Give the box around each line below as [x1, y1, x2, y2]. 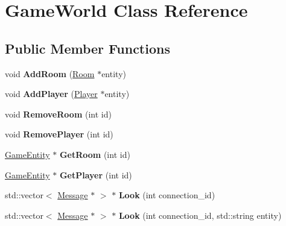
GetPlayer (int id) [59, 168, 132, 181]
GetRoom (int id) [59, 148, 130, 160]
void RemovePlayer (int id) [5, 128, 113, 140]
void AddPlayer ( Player [5, 87, 98, 100]
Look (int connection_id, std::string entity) [118, 209, 282, 221]
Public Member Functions [5, 39, 170, 57]
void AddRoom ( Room [5, 67, 95, 80]
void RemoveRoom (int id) [5, 107, 112, 120]
